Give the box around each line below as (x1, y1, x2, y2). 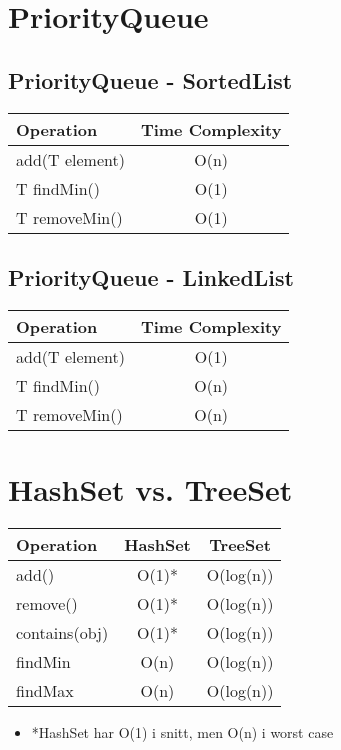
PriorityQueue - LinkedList (8, 261, 294, 292)
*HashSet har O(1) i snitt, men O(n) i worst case (31, 721, 334, 742)
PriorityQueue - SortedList (8, 64, 293, 95)
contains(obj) (16, 620, 109, 644)
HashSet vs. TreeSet (8, 468, 293, 509)
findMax (16, 678, 74, 702)
